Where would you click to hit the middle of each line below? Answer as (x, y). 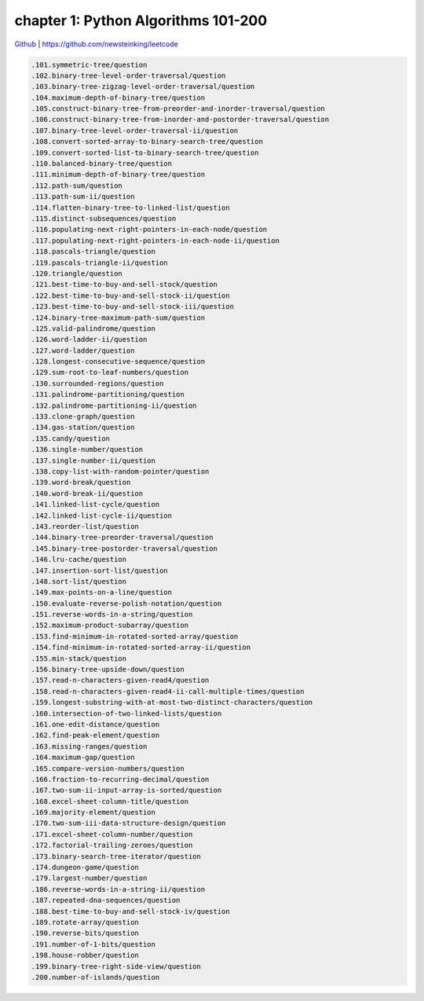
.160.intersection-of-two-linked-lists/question (126, 713)
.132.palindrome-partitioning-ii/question (114, 405)
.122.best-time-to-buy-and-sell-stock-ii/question (131, 295)
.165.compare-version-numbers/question (108, 768)
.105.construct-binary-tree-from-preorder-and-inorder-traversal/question (178, 109)
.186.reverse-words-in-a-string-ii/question (118, 889)
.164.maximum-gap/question (83, 757)
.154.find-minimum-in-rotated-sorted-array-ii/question (141, 647)
